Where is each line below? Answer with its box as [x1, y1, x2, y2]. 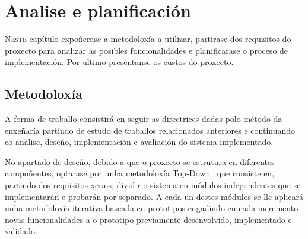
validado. [5, 225, 37, 237]
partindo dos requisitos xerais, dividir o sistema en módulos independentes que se [5, 179, 301, 191]
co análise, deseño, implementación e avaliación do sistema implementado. [5, 135, 274, 148]
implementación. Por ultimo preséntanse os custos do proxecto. [5, 56, 234, 68]
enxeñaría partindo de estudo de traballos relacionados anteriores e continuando [5, 124, 296, 136]
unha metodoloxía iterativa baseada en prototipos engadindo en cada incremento [5, 202, 299, 214]
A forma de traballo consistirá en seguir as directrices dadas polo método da [5, 112, 282, 125]
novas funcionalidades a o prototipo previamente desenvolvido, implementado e [5, 213, 292, 225]
